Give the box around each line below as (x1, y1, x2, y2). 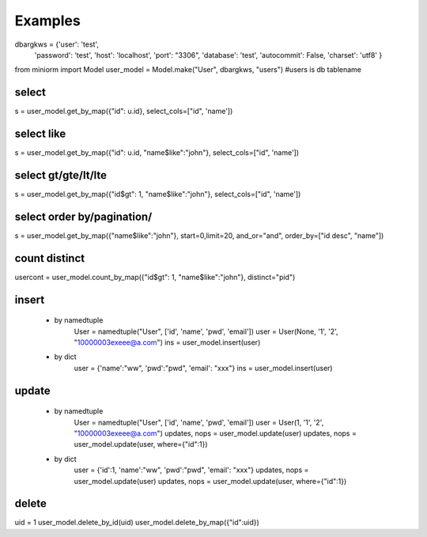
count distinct (14, 251, 85, 265)
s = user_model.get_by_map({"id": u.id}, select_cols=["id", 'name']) (14, 107, 233, 116)
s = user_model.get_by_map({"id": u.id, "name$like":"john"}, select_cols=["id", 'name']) (14, 148, 300, 157)
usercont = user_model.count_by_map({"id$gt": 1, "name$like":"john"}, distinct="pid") (14, 272, 296, 282)
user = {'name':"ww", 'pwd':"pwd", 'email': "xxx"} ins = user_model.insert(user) (74, 363, 333, 372)
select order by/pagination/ (14, 210, 153, 223)
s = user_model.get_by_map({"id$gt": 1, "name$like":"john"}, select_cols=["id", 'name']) (14, 190, 301, 199)
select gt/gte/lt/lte (14, 168, 107, 182)
